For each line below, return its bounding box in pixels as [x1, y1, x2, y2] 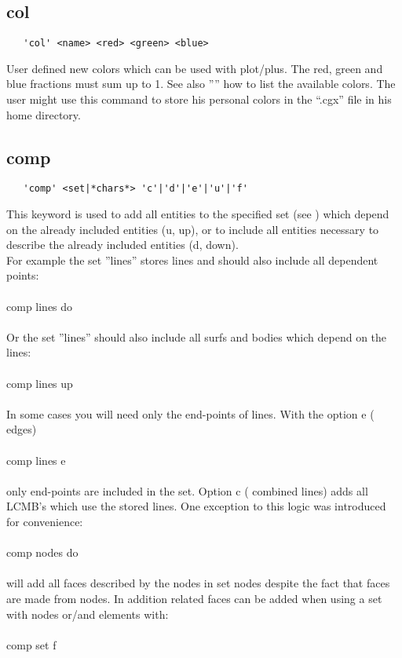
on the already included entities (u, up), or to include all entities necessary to [6, 221, 379, 237]
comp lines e [6, 451, 66, 468]
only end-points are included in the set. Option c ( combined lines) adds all [6, 482, 368, 499]
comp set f [6, 636, 57, 653]
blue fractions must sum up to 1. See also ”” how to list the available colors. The [6, 75, 396, 92]
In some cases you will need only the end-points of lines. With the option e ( [6, 405, 375, 422]
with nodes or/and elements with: [6, 605, 169, 622]
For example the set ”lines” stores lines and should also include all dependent [6, 251, 378, 268]
